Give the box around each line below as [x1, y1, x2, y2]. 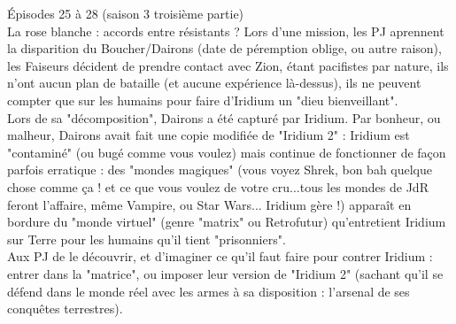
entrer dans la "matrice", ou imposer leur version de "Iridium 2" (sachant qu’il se [7, 264, 444, 282]
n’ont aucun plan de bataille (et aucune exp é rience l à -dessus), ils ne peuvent [7, 73, 421, 92]
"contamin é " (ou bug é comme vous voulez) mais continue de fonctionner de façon [7, 143, 446, 161]
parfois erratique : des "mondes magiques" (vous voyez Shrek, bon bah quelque [7, 160, 433, 179]
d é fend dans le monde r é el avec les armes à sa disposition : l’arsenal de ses [7, 282, 410, 300]
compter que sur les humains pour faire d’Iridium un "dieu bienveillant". [7, 90, 398, 109]
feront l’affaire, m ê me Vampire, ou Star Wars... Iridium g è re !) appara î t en [7, 195, 412, 213]
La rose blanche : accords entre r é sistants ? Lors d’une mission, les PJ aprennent [7, 21, 444, 40]
